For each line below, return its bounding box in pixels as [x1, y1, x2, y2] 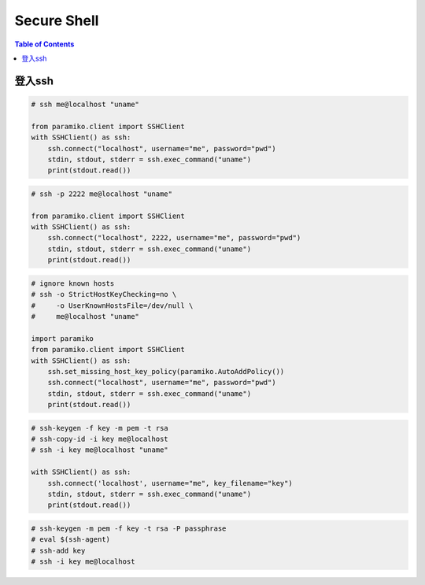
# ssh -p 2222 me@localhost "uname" [31, 189, 173, 198]
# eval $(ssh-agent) [31, 535, 110, 544]
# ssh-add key [31, 546, 86, 555]
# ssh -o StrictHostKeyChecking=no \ [31, 290, 177, 299]
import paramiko [31, 334, 94, 342]
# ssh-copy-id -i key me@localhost [31, 435, 168, 444]
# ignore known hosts [31, 279, 115, 287]
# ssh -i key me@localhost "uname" [31, 446, 168, 454]
